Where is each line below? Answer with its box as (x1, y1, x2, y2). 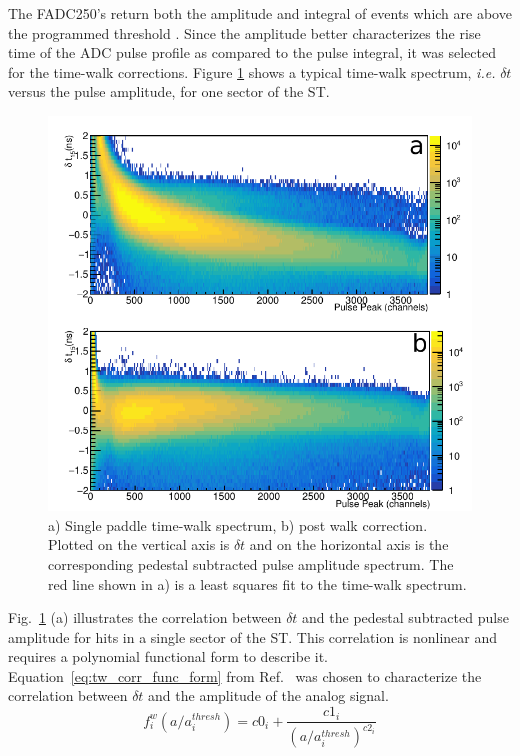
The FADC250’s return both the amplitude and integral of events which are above (8, 3, 512, 23)
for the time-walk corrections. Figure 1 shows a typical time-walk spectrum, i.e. (8, 61, 496, 82)
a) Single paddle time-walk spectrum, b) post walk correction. (48, 514, 428, 535)
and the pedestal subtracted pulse (302, 607, 509, 628)
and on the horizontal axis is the (249, 534, 449, 555)
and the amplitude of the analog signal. (148, 685, 389, 706)
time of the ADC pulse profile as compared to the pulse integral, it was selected (8, 42, 496, 63)
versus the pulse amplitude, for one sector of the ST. (8, 81, 330, 102)
